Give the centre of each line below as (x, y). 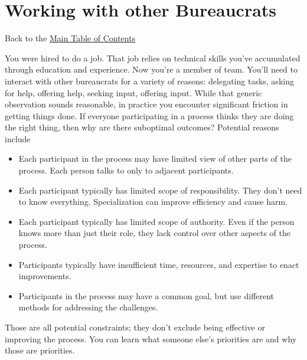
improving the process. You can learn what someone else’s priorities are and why (151, 338)
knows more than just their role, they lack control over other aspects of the (154, 233)
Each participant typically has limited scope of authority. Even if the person (156, 221)
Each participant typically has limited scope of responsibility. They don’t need (160, 190)
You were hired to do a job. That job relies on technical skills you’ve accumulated (153, 58)
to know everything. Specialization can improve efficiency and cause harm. (153, 202)
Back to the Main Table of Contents (70, 38)
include (18, 138)
